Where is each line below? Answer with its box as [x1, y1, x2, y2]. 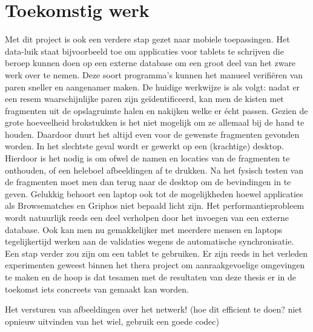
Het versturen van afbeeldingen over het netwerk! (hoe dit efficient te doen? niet [5, 303, 302, 316]
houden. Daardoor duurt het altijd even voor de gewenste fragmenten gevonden [5, 127, 300, 140]
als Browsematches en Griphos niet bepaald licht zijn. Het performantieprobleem [5, 199, 305, 212]
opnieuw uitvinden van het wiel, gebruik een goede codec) [5, 314, 219, 327]
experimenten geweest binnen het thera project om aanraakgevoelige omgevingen [5, 259, 305, 271]
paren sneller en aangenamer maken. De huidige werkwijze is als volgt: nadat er [5, 80, 300, 93]
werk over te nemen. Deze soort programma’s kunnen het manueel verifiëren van [5, 68, 303, 81]
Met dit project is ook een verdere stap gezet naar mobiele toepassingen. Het [5, 33, 290, 46]
